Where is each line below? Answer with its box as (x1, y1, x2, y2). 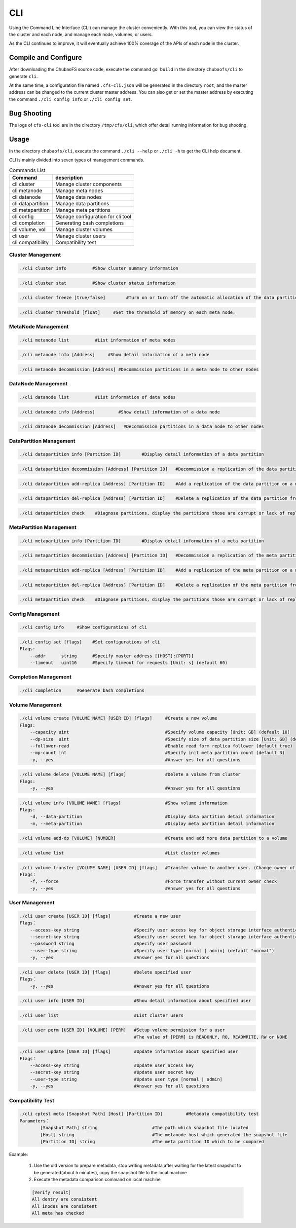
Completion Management (9, 673, 72, 680)
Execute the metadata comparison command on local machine (34, 1177, 161, 1183)
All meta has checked (32, 1210, 84, 1216)
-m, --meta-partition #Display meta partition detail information (30, 820, 275, 826)
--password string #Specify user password (30, 941, 191, 947)
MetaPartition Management (9, 524, 76, 531)
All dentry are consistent (32, 1196, 97, 1202)
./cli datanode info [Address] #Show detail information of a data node (19, 409, 220, 414)
